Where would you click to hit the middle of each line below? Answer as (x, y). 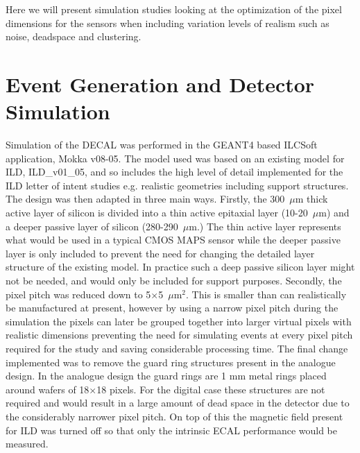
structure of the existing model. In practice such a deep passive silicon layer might (180, 267)
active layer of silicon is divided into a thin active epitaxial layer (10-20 (157, 213)
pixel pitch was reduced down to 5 (78, 294)
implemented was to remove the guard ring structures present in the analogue (171, 362)
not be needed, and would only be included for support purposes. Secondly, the (174, 281)
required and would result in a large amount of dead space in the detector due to (178, 403)
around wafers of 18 (48, 389)
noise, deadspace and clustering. (74, 36)
